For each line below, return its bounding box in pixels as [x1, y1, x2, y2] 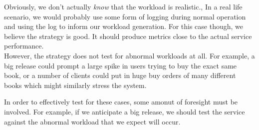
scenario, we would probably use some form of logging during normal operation [4, 11, 246, 21]
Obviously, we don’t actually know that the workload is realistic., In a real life [4, 1, 243, 11]
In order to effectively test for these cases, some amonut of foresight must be [4, 96, 238, 107]
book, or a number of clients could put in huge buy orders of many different [4, 70, 236, 80]
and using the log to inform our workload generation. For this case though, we [4, 21, 243, 31]
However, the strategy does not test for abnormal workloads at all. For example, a [4, 50, 255, 60]
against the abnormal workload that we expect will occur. [4, 116, 181, 126]
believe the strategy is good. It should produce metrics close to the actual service [4, 30, 252, 41]
